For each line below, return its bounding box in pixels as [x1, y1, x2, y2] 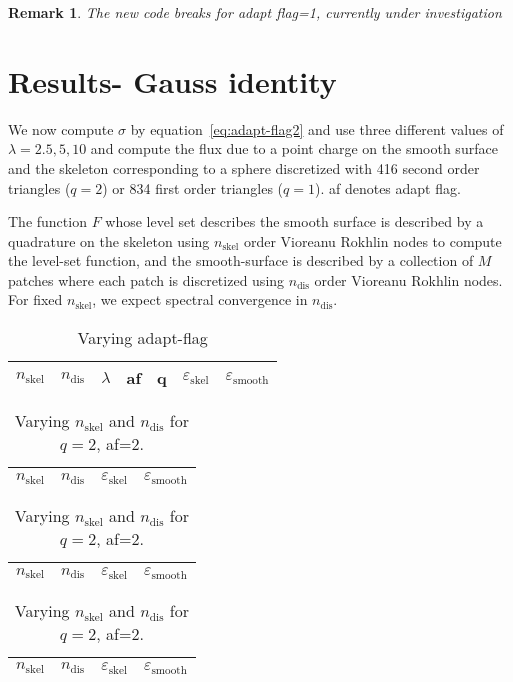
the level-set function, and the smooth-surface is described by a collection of [8, 250, 474, 271]
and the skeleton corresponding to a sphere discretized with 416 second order [8, 157, 480, 178]
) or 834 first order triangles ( [102, 177, 284, 198]
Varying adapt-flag [77, 326, 208, 350]
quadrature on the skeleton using [8, 230, 210, 251]
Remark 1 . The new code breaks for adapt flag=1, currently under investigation [8, 2, 502, 22]
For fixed [8, 289, 63, 310]
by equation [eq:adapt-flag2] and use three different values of [130, 118, 504, 139]
